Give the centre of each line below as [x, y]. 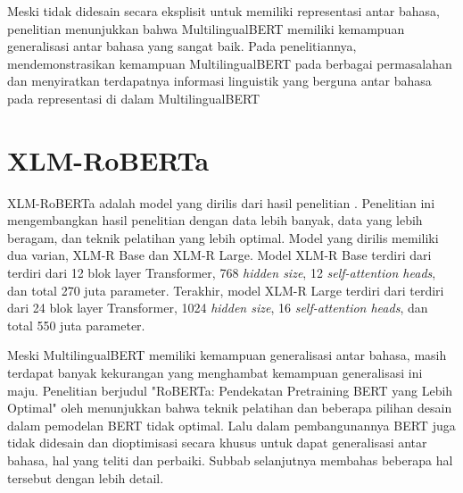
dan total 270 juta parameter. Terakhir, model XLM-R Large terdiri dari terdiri [226, 290]
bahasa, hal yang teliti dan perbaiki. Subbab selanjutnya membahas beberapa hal [230, 460]
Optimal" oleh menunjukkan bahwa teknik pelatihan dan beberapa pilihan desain [230, 408]
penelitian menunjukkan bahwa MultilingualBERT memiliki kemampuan [206, 28]
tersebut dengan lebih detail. [86, 477]
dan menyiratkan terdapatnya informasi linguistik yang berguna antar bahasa [219, 81]
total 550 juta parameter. [76, 325]
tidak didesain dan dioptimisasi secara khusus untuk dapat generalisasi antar [217, 443]
